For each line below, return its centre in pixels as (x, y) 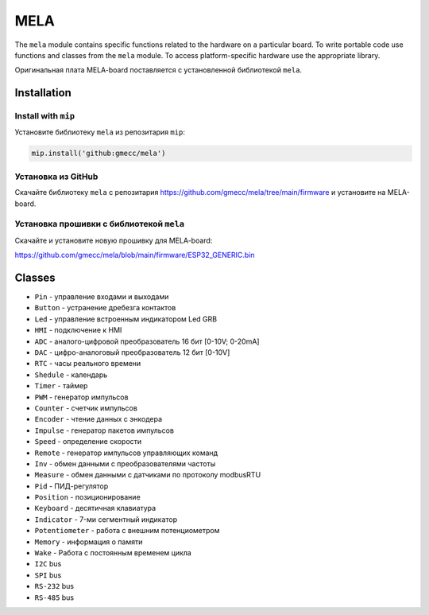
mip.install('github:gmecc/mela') (99, 154)
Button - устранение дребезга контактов (105, 308)
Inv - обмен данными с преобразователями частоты (125, 463)
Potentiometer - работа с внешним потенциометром (127, 531)
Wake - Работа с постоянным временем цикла (113, 553)
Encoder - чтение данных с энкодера (99, 419)
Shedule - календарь (71, 375)
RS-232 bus (54, 586)
